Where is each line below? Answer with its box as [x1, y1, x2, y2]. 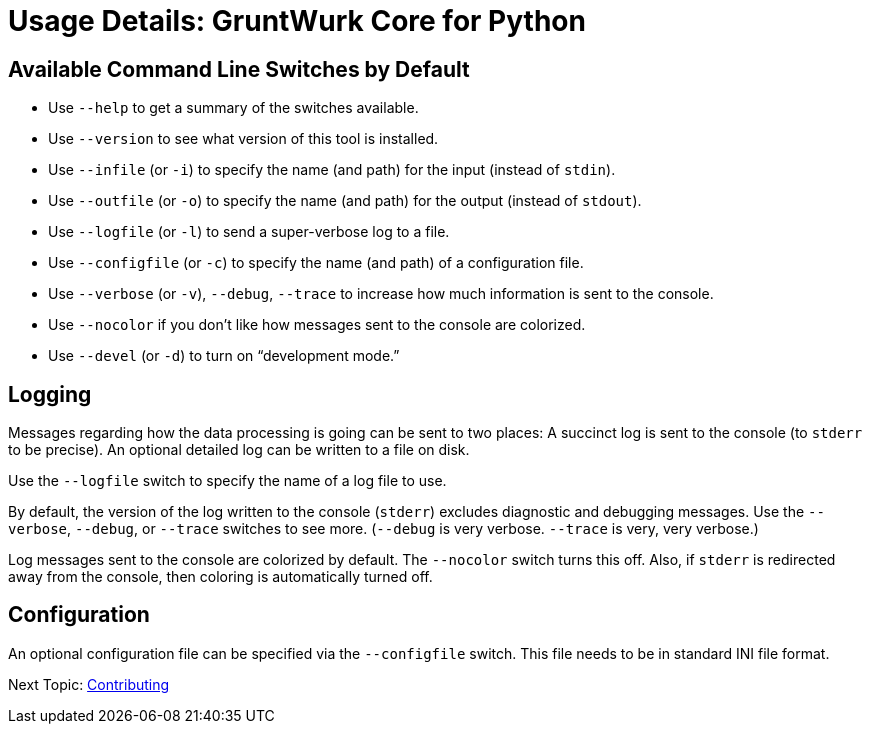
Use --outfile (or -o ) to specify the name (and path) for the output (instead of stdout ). [48, 192, 642, 210]
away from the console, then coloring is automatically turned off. [8, 568, 433, 586]
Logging [8, 381, 92, 407]
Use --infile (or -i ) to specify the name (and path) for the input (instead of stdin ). [48, 161, 616, 179]
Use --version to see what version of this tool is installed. [48, 130, 439, 148]
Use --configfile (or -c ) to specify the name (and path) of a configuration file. [48, 254, 584, 272]
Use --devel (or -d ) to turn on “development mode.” [48, 347, 400, 365]
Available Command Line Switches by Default [8, 56, 470, 82]
